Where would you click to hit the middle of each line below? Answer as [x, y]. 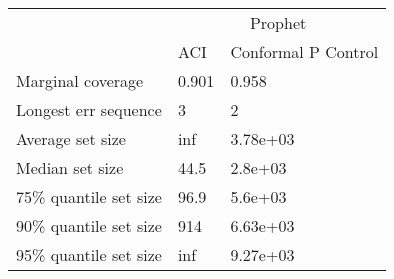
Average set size [71, 138]
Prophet [278, 22]
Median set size [70, 167]
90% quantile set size [89, 225]
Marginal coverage [80, 80]
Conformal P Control [304, 51]
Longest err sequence [89, 109]
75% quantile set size [89, 196]
